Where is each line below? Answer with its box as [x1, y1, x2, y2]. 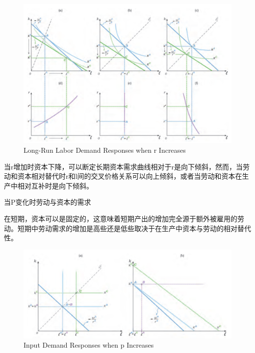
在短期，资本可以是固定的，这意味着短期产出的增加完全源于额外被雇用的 [4, 213, 237, 224]
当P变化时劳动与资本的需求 [4, 197, 91, 207]
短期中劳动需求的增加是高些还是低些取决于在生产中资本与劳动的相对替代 [17, 223, 251, 233]
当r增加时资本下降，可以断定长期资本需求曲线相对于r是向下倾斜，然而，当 [4, 161, 243, 171]
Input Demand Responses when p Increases [24, 340, 154, 350]
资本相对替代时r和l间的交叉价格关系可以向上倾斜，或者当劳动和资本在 [17, 171, 242, 181]
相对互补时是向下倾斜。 [17, 180, 93, 190]
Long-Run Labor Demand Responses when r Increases [24, 145, 186, 155]
